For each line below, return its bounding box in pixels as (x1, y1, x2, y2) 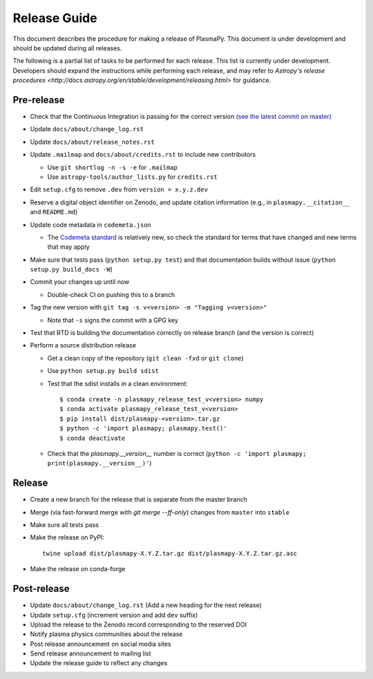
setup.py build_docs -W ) (30, 265, 113, 274)
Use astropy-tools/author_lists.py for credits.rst (47, 173, 218, 181)
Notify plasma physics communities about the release (30, 630, 183, 638)
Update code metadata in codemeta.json (30, 220, 152, 229)
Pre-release (12, 94, 65, 106)
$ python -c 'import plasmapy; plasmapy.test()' (59, 425, 227, 432)
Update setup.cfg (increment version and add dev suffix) (30, 611, 198, 619)
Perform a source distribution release (30, 341, 136, 350)
